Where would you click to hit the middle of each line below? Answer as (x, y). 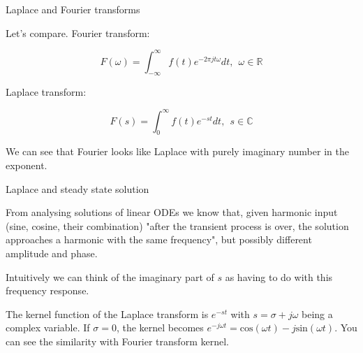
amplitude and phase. (52, 253)
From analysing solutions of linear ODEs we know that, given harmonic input (172, 212)
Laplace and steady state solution (77, 188)
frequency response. (47, 290)
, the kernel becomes (160, 327)
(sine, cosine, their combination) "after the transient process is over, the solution (177, 225)
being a (317, 314)
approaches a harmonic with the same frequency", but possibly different (159, 239)
